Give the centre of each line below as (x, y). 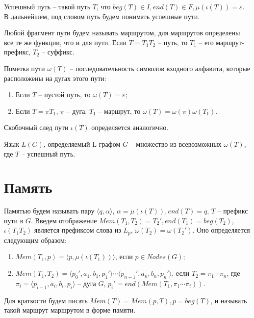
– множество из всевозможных (176, 144)
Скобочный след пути (36, 127)
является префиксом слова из (77, 230)
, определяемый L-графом (82, 144)
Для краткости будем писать (46, 300)
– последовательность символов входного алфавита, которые (160, 68)
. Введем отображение (64, 220)
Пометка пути (25, 68)
